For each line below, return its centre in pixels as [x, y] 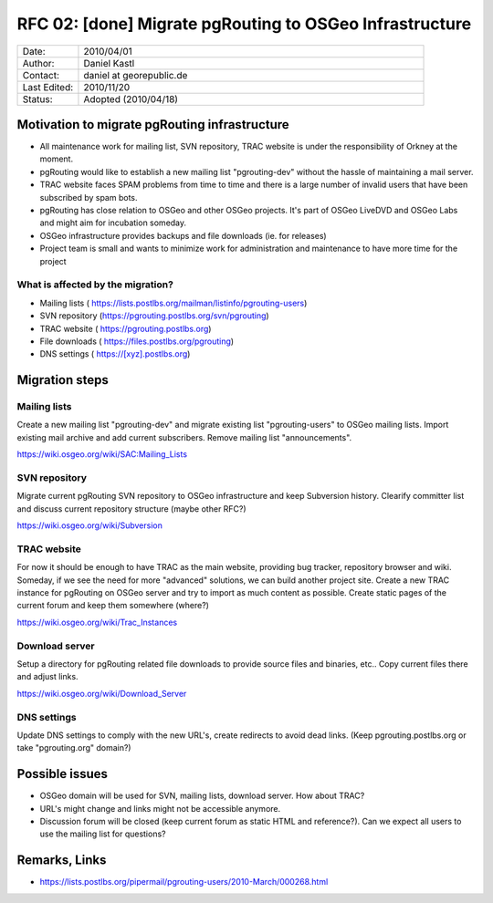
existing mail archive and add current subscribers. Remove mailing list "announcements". [184, 437]
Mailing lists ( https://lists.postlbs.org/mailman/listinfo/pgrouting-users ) [173, 303]
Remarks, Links [62, 861]
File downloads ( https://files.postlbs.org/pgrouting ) [137, 341]
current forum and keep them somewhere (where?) [113, 606]
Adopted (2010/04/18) [131, 99]
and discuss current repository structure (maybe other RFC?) [131, 509]
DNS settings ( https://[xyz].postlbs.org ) [115, 354]
